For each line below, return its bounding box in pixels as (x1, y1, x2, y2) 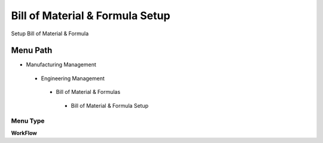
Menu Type (11, 117, 45, 125)
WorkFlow (11, 129, 37, 136)
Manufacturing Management (26, 61, 96, 68)
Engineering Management (41, 75, 105, 82)
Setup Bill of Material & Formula (11, 30, 89, 37)
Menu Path (11, 45, 53, 56)
